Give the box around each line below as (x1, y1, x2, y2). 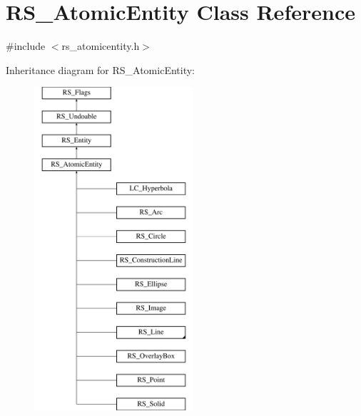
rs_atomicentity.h (61, 38, 140, 53)
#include (6, 38, 46, 53)
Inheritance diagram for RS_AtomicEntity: (6, 62, 195, 77)
